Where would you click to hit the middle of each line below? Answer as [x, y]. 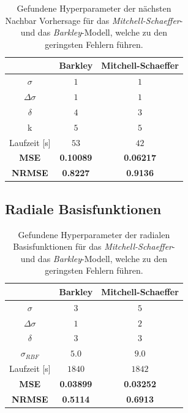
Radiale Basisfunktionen [83, 208]
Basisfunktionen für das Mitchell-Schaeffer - [94, 246]
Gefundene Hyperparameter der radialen [94, 234]
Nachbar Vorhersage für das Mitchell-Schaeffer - [94, 20]
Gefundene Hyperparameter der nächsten [94, 8]
